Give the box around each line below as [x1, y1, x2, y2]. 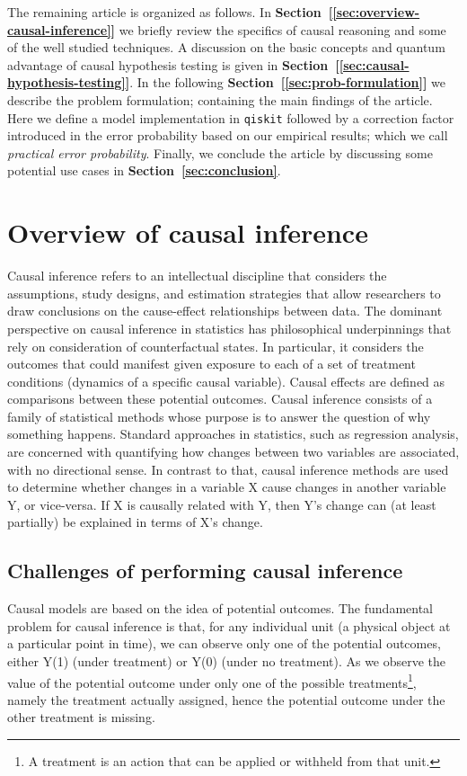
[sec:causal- [339, 55, 410, 74]
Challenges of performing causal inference [7, 557, 403, 584]
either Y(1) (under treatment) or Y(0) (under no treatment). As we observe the [7, 652, 446, 671]
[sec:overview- [332, 3, 420, 21]
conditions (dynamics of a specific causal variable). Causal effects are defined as [7, 371, 445, 390]
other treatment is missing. [7, 708, 155, 727]
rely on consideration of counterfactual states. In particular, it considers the [7, 336, 424, 355]
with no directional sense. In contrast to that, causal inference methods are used [7, 459, 449, 478]
